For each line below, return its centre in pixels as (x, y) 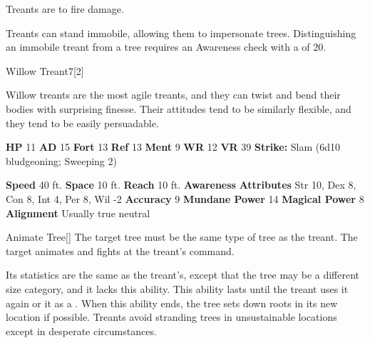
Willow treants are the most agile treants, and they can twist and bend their (173, 95)
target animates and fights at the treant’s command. (120, 250)
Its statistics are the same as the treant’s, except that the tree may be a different (183, 275)
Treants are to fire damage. (65, 9)
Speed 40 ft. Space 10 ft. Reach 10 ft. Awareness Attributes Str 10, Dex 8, (181, 185)
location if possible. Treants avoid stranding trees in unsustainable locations (171, 317)
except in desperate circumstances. (81, 330)
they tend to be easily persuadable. (82, 123)
